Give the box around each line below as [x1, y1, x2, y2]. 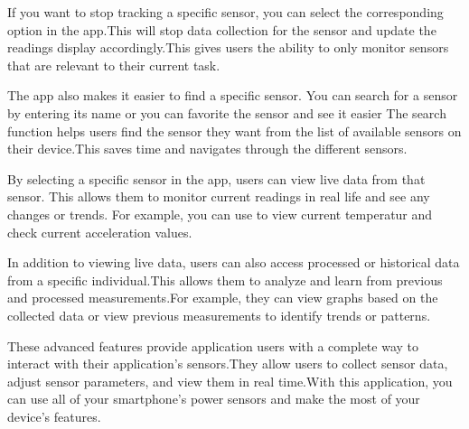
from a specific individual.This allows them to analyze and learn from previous [7, 270, 443, 289]
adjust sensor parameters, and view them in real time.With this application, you [7, 371, 453, 390]
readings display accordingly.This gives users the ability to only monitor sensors [7, 38, 449, 57]
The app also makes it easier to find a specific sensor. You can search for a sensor [7, 86, 458, 105]
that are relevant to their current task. [7, 55, 220, 74]
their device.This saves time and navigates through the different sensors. [7, 139, 408, 158]
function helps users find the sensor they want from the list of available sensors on [7, 121, 462, 140]
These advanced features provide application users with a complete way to [7, 336, 418, 355]
